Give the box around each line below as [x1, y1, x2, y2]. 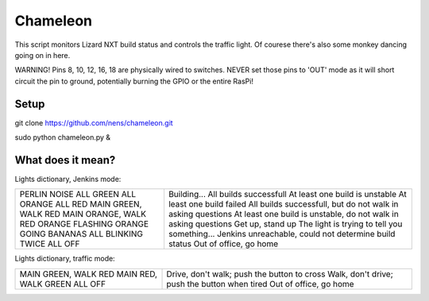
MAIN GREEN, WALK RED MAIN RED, [19, 268, 158, 280]
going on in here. [14, 50, 71, 60]
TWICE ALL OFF [19, 238, 80, 249]
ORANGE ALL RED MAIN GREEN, [19, 199, 142, 210]
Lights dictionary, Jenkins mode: [14, 174, 122, 183]
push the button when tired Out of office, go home [166, 278, 354, 289]
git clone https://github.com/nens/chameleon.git [14, 118, 174, 127]
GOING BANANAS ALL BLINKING [19, 229, 143, 240]
